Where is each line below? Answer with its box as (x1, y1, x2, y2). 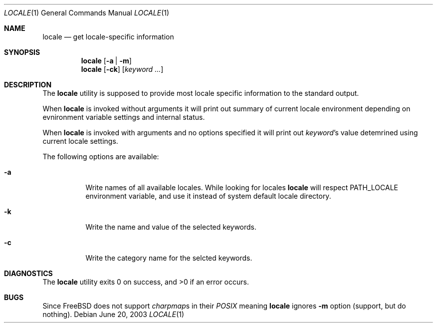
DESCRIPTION (4, 80, 52, 89)
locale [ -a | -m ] (81, 56, 132, 65)
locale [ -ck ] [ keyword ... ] (81, 65, 164, 73)
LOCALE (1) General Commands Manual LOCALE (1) (4, 8, 170, 17)
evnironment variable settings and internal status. (42, 113, 205, 121)
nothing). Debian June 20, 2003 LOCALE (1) (42, 310, 185, 319)
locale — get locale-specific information (42, 32, 174, 41)
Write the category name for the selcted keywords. (85, 254, 252, 262)
